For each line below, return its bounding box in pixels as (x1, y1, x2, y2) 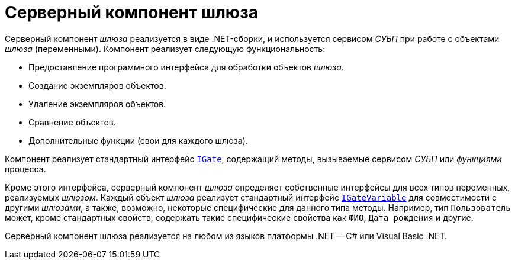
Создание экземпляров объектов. (28, 80, 166, 91)
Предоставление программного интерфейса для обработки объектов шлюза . (28, 62, 344, 72)
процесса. (5, 163, 46, 174)
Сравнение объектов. (28, 117, 116, 127)
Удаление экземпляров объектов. (28, 98, 166, 109)
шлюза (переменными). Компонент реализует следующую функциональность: (5, 43, 326, 54)
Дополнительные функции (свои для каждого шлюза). (28, 135, 248, 146)
